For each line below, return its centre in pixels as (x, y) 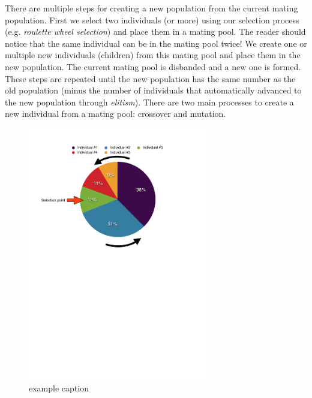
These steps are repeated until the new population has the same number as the (150, 78)
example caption (59, 388)
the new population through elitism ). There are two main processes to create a (149, 102)
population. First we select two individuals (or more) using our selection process (152, 19)
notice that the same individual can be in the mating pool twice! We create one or (156, 43)
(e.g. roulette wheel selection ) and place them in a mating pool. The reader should (155, 31)
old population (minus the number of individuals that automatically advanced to (153, 90)
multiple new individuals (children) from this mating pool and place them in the (153, 55)
